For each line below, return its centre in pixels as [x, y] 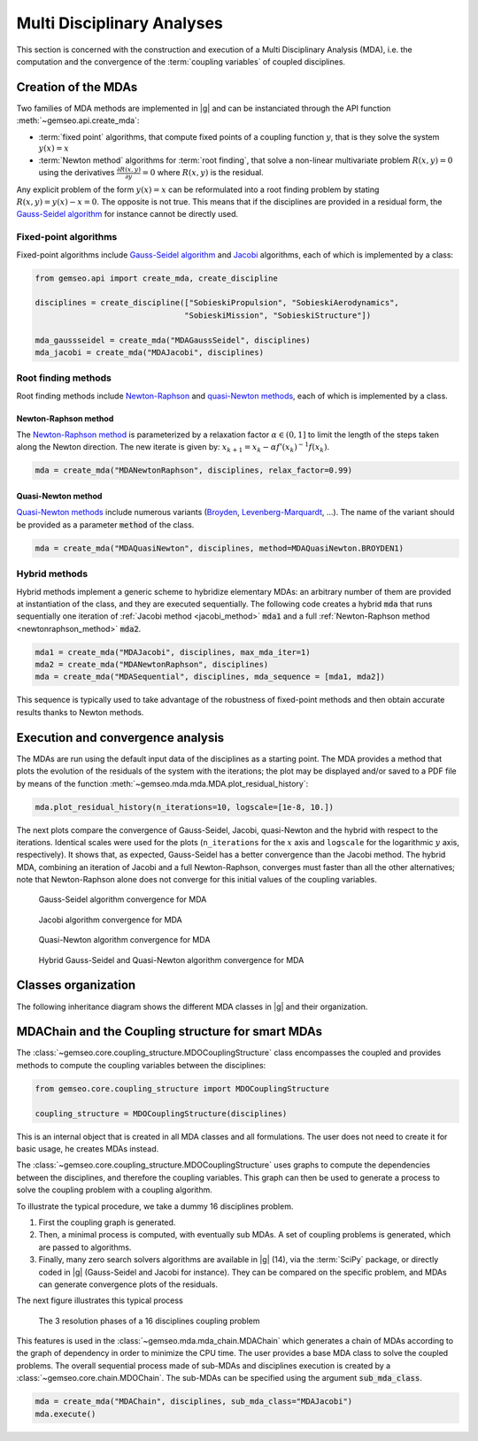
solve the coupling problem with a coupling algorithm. [114, 1190]
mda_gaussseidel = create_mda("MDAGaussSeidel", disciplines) [173, 340]
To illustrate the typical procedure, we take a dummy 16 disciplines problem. [155, 1206]
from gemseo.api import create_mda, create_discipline [156, 278]
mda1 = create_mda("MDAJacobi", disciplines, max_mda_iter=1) [173, 652]
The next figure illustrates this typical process [100, 1300]
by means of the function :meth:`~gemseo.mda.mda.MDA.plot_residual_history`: [162, 783]
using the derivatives [77, 172]
